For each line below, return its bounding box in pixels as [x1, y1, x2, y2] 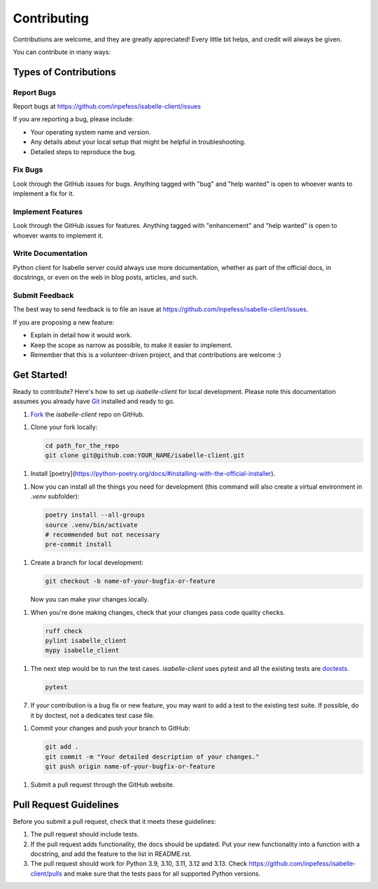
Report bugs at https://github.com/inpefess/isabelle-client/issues [13, 102, 201, 111]
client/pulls [30, 869, 62, 878]
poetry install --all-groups [45, 511, 146, 519]
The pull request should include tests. [30, 830, 139, 839]
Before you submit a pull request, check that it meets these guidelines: [13, 817, 216, 825]
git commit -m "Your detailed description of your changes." [45, 752, 260, 761]
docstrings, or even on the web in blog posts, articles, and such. [13, 273, 199, 282]
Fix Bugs [13, 165, 43, 175]
